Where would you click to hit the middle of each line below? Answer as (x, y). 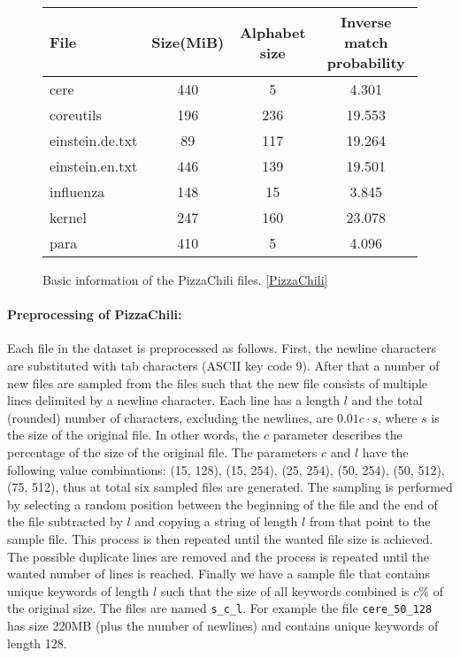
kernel (68, 217)
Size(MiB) (188, 42)
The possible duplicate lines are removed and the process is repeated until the (218, 556)
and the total (387, 400)
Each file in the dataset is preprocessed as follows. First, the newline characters (222, 348)
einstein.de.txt (94, 140)
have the (385, 451)
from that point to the (370, 521)
